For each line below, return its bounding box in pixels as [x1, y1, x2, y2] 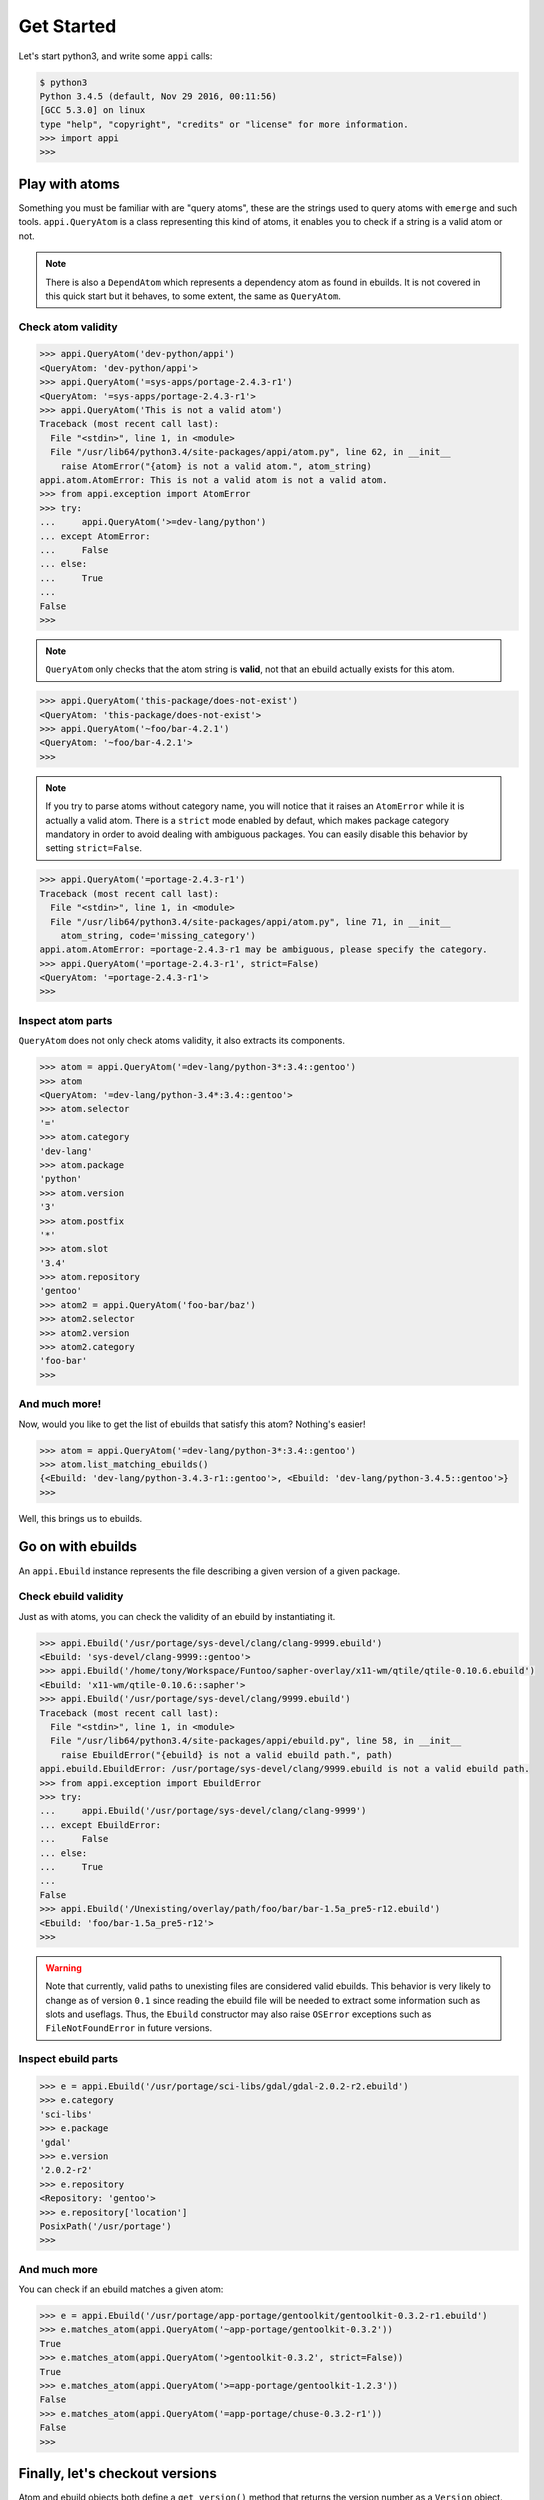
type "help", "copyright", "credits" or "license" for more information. [39, 118, 409, 130]
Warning [45, 1961, 82, 1974]
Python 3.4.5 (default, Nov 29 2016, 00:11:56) [39, 90, 277, 102]
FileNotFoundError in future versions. [45, 2022, 213, 2034]
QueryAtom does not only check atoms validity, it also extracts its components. [18, 1035, 345, 1047]
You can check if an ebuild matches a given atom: [18, 2283, 224, 2295]
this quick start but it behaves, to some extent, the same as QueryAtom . [45, 290, 342, 302]
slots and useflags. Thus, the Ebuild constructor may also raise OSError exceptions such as [45, 2008, 432, 2020]
